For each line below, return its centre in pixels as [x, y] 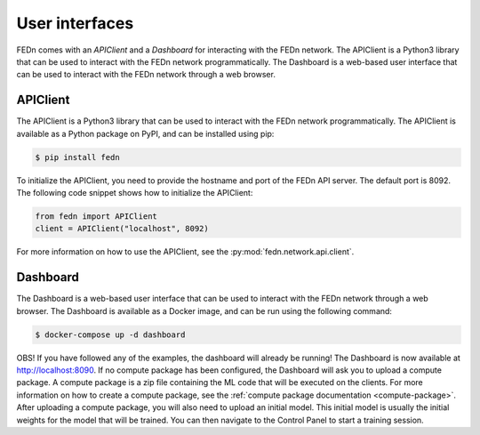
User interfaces [75, 23]
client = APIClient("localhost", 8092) [122, 229]
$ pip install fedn [77, 157]
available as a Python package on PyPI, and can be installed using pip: [145, 133]
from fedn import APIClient [96, 216]
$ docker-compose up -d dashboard [110, 334]
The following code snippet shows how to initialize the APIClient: [135, 192]
